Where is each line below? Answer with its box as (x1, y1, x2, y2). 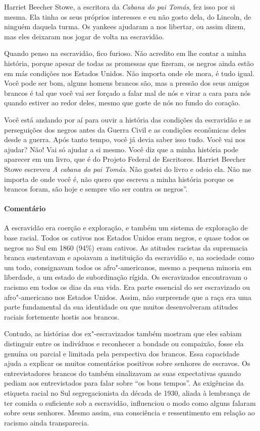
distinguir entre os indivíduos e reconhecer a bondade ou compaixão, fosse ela (4, 338, 244, 349)
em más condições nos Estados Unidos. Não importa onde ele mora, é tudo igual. (4, 68, 255, 78)
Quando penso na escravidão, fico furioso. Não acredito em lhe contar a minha (4, 48, 246, 58)
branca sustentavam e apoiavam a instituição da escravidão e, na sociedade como (4, 252, 254, 263)
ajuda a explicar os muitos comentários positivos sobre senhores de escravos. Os (4, 358, 250, 368)
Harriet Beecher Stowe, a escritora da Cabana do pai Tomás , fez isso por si (4, 2, 235, 12)
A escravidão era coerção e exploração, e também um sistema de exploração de (4, 222, 248, 233)
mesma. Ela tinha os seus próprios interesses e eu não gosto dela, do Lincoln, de (4, 11, 251, 22)
